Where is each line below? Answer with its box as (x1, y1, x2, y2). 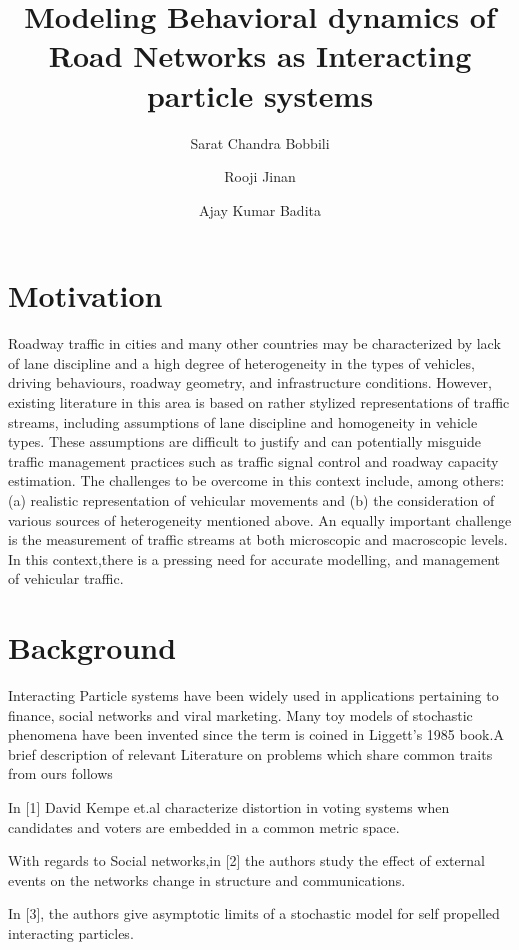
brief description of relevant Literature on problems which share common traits (8, 743, 493, 764)
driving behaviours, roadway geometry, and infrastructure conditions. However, (8, 372, 492, 393)
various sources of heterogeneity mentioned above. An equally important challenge (8, 509, 512, 530)
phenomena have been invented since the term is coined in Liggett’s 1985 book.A (8, 724, 504, 745)
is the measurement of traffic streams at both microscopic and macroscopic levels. (8, 529, 508, 550)
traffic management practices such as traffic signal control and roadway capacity (8, 450, 499, 471)
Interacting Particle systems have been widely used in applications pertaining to (8, 685, 499, 706)
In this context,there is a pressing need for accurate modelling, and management (8, 548, 500, 569)
